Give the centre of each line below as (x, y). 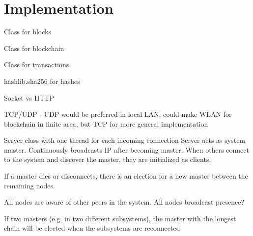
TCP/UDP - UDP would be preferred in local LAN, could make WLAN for (118, 114)
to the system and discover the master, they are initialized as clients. (108, 159)
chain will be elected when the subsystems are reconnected (92, 228)
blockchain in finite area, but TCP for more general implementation (106, 123)
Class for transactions (37, 65)
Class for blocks (28, 32)
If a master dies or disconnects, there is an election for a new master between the (126, 176)
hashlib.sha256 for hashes (42, 81)
